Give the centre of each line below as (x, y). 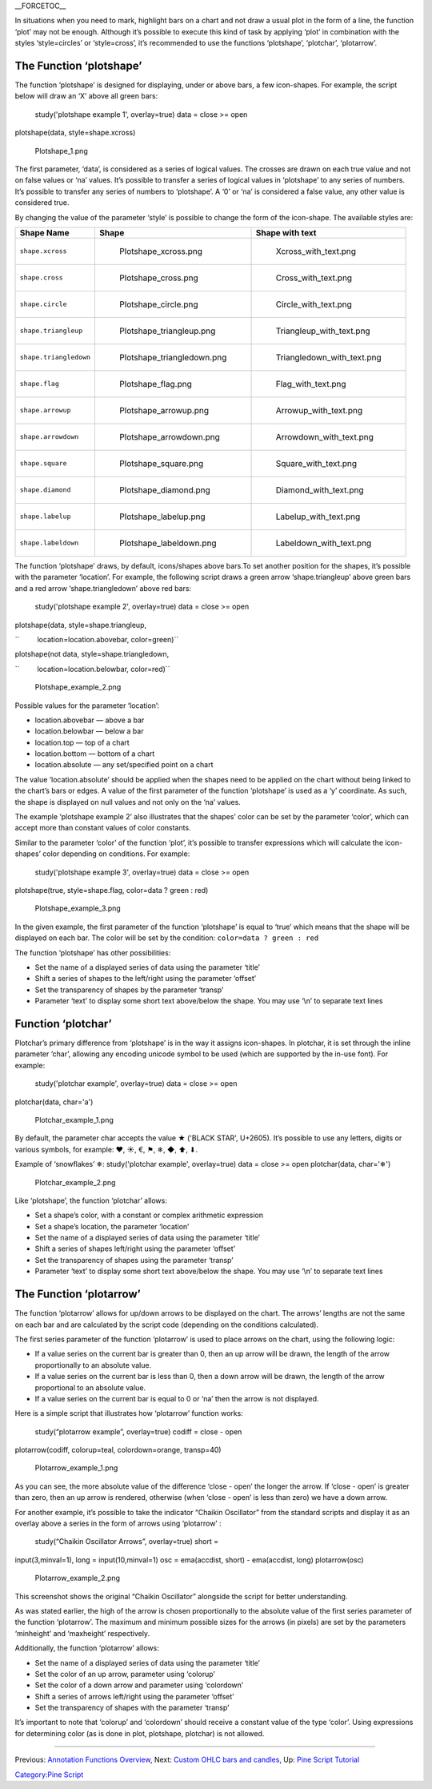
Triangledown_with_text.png (328, 357)
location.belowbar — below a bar (89, 731)
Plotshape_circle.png (159, 304)
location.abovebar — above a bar (90, 720)
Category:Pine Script (49, 1775)
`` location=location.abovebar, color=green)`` (97, 639)
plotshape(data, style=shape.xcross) (75, 133)
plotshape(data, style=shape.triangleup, (81, 625)
